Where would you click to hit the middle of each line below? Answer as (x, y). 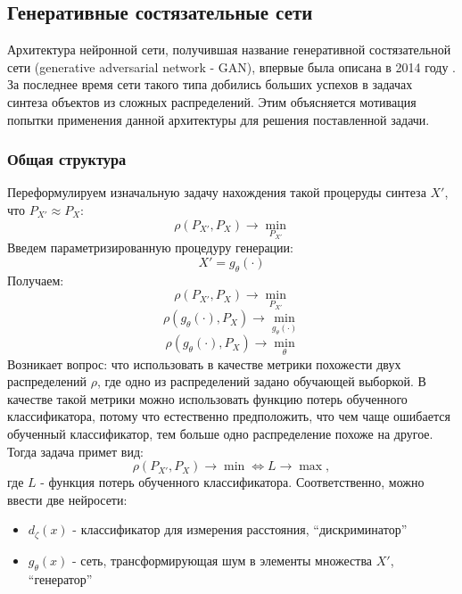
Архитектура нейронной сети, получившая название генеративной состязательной (229, 49)
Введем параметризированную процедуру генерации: (150, 247)
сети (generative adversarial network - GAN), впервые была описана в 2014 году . (231, 66)
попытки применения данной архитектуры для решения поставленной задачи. (219, 119)
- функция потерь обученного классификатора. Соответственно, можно (232, 482)
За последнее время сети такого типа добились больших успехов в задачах (210, 84)
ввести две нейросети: (67, 499)
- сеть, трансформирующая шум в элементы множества (223, 560)
